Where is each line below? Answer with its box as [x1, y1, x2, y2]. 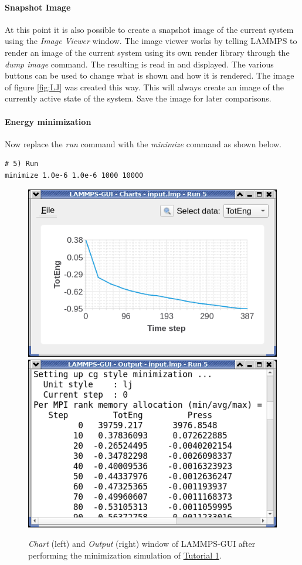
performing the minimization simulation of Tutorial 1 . [28, 549, 222, 561]
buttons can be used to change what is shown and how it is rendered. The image [5, 69, 294, 82]
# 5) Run [5, 160, 39, 168]
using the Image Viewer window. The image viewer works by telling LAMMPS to [5, 35, 297, 47]
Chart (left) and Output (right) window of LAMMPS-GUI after [28, 537, 256, 550]
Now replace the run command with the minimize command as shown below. [5, 137, 282, 150]
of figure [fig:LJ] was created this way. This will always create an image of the [5, 80, 284, 93]
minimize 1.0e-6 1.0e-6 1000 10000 [5, 171, 144, 180]
